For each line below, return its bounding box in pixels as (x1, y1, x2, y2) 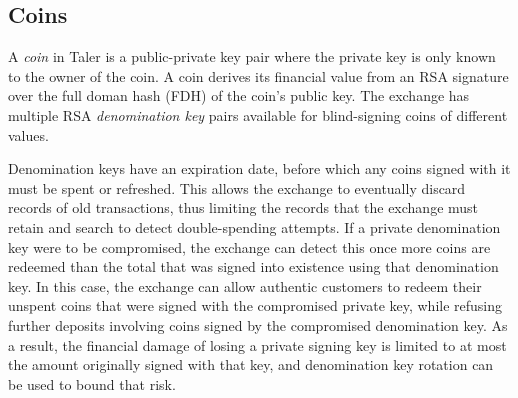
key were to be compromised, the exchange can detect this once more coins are (8, 236, 491, 257)
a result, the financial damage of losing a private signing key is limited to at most (8, 334, 507, 355)
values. (8, 124, 49, 145)
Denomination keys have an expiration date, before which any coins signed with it (8, 158, 511, 179)
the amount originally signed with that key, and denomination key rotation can (8, 354, 494, 375)
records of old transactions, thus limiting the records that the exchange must (8, 197, 479, 218)
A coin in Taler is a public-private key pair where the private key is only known (8, 46, 496, 67)
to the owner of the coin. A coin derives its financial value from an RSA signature (8, 65, 509, 86)
